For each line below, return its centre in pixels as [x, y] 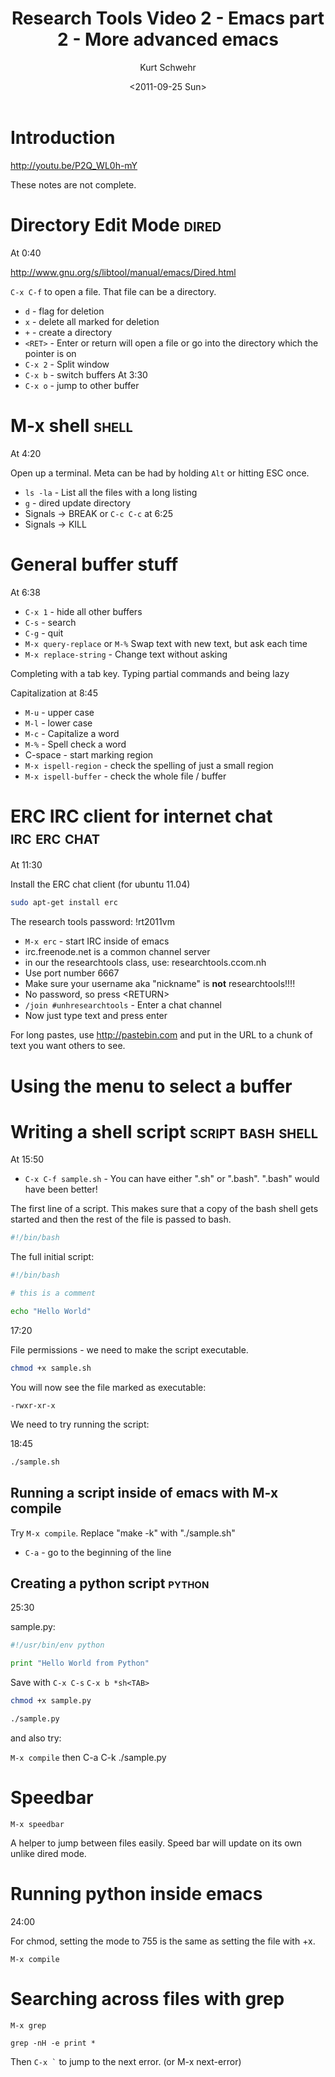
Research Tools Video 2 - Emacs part [168, 18]
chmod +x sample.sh [51, 1368]
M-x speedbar [37, 1824]
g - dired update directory [78, 503]
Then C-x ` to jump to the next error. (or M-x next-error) [126, 2061]
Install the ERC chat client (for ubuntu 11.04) [100, 884]
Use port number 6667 [72, 973]
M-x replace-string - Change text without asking [126, 654]
